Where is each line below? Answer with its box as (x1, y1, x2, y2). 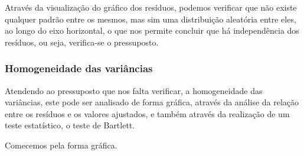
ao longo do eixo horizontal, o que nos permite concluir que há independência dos (5, 24, 299, 37)
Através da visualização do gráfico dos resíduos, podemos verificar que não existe (5, 1, 297, 13)
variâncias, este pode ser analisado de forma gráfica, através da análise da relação (5, 96, 299, 108)
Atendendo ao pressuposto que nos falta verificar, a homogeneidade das (5, 84, 263, 96)
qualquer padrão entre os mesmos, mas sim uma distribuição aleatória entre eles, (5, 12, 296, 25)
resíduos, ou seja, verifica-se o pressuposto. (5, 35, 159, 48)
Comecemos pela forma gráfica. (5, 138, 117, 151)
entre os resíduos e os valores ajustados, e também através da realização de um (5, 107, 290, 120)
